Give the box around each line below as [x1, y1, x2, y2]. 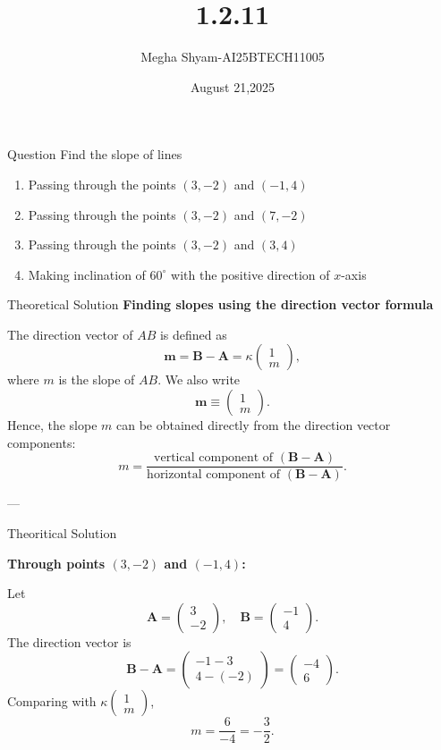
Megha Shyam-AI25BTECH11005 [140, 47, 325, 66]
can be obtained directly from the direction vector [116, 416, 391, 434]
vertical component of [154, 451, 274, 465]
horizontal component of [147, 468, 281, 482]
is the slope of [58, 370, 135, 389]
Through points [7, 553, 106, 572]
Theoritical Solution [7, 523, 117, 542]
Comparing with [7, 692, 97, 711]
